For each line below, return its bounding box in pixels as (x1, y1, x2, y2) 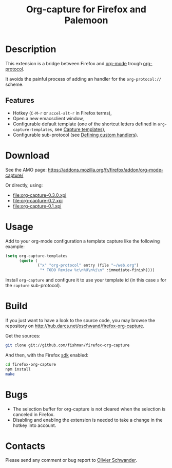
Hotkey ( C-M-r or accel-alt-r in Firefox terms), (12, 109, 112, 116)
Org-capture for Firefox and (26, 4, 146, 15)
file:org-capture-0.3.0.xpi (12, 192, 67, 198)
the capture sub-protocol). (5, 283, 62, 289)
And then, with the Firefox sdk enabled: (5, 352, 89, 358)
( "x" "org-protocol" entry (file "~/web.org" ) (37, 263, 139, 268)
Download (5, 149, 50, 161)
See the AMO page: (5, 166, 47, 173)
